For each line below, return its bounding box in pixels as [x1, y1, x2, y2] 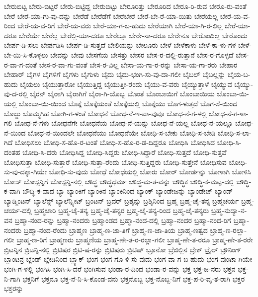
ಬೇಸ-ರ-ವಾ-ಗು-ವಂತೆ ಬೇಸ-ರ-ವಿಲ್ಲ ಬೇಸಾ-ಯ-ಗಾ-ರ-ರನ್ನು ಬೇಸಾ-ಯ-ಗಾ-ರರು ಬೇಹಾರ [39, 59, 238, 70]
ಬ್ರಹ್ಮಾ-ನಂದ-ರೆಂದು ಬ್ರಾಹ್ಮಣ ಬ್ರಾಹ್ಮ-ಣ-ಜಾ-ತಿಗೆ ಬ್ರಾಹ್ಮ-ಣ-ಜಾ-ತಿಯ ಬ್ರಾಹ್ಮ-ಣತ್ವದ [23, 224, 208, 235]
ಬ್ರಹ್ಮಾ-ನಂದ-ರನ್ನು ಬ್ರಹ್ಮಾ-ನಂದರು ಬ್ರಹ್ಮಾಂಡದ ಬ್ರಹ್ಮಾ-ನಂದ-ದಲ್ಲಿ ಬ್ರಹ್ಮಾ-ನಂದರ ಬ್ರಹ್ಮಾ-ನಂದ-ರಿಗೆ [14, 215, 232, 225]
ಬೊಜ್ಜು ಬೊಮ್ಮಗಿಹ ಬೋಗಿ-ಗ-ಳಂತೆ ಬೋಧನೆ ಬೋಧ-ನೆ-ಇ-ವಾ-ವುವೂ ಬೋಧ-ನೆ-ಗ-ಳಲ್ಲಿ [4, 108, 207, 118]
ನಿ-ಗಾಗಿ [4, 273, 20, 284]
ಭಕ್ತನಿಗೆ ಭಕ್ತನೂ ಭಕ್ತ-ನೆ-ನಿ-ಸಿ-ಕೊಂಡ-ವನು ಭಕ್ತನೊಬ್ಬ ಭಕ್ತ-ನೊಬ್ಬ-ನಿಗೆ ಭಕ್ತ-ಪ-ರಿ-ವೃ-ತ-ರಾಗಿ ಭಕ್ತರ [22, 273, 245, 284]
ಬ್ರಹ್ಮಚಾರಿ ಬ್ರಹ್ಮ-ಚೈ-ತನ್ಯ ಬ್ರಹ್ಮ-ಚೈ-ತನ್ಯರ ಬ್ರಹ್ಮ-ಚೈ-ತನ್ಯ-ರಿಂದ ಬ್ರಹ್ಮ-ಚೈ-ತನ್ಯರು [34, 205, 209, 216]
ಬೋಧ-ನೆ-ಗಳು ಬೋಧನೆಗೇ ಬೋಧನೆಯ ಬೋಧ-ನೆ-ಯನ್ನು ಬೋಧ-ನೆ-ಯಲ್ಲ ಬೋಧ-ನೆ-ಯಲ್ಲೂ [14, 118, 233, 128]
